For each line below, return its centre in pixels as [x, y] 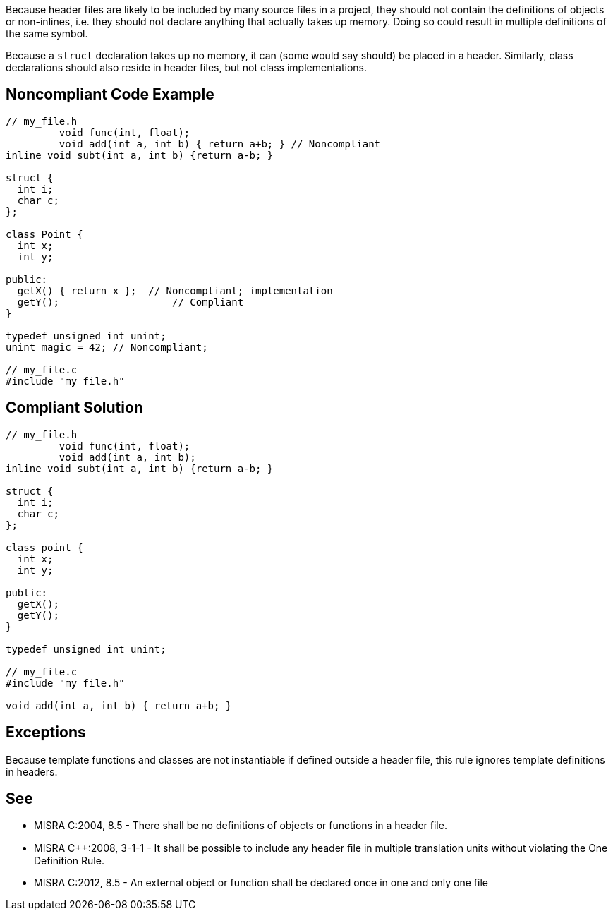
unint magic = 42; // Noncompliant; [107, 347]
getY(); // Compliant [131, 302]
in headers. [32, 771]
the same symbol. [47, 34]
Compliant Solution [74, 408]
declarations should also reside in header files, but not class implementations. [186, 67]
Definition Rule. [69, 861]
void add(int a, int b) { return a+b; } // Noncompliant [220, 144]
